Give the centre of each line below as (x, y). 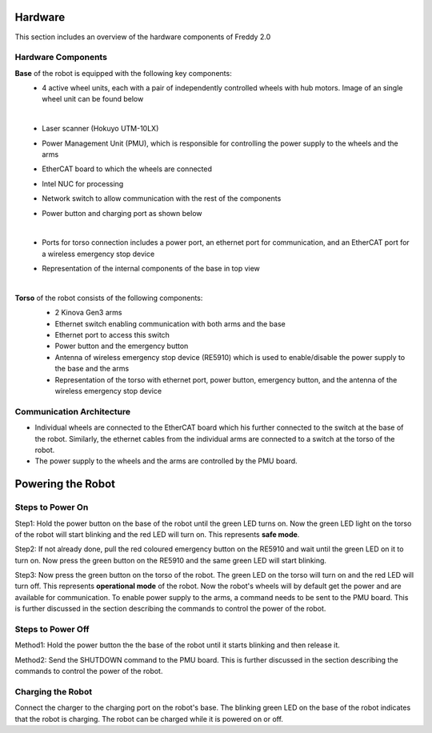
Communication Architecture (73, 411)
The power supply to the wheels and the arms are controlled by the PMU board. (166, 461)
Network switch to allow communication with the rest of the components (162, 198)
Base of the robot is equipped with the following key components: (123, 73)
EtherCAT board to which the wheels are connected (127, 169)
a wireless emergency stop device (98, 254)
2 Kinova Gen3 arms (88, 313)
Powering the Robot (65, 484)
